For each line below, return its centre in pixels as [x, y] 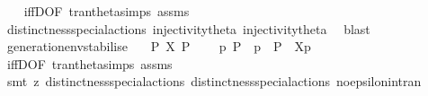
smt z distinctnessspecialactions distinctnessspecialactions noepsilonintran [214, 81]
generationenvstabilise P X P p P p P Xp [159, 46]
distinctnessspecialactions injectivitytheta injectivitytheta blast [188, 28]
